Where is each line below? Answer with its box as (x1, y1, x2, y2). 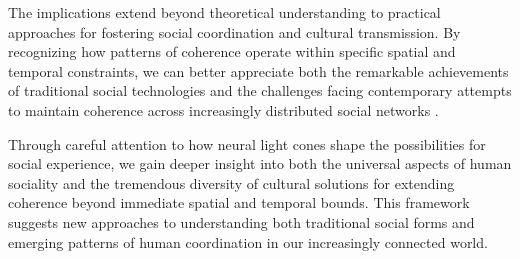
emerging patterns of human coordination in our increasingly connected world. (8, 231, 488, 252)
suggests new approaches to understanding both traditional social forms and (8, 211, 475, 232)
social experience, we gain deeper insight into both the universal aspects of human (8, 153, 512, 174)
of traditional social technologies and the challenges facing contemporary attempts (8, 80, 512, 101)
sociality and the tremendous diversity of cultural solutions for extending (8, 172, 455, 193)
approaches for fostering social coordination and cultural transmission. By (8, 21, 461, 42)
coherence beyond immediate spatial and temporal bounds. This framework (8, 192, 470, 213)
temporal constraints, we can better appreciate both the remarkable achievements (8, 60, 509, 81)
